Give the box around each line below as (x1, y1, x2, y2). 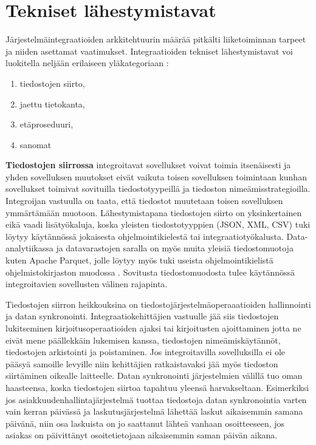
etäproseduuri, (19, 118, 74, 131)
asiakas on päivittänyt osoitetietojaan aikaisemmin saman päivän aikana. (5, 429, 278, 441)
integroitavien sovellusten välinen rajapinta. (5, 277, 168, 290)
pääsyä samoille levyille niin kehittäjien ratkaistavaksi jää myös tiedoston (5, 357, 278, 370)
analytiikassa (5, 242, 53, 254)
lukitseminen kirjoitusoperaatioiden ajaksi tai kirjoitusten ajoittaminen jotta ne (5, 322, 301, 334)
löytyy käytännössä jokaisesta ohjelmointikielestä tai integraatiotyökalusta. (5, 229, 284, 242)
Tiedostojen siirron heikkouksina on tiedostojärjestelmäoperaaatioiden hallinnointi (5, 297, 311, 310)
